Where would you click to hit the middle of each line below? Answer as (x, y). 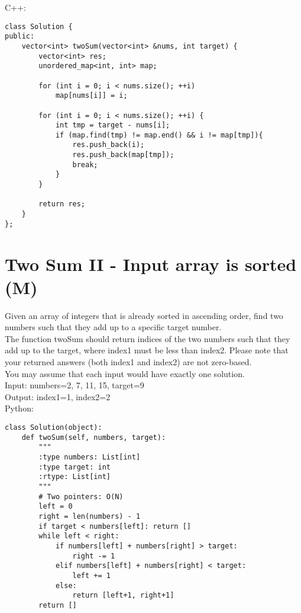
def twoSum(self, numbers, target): (94, 437)
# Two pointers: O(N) (81, 497)
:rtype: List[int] (75, 477)
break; (85, 165)
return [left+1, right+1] (123, 596)
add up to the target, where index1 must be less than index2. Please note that (147, 350)
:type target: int (75, 467)
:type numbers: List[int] (90, 457)
